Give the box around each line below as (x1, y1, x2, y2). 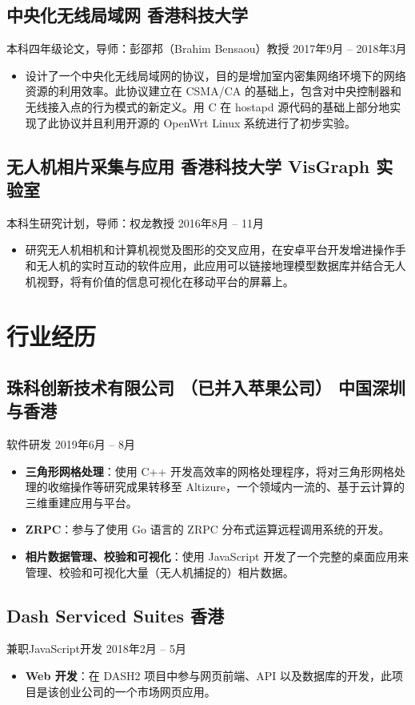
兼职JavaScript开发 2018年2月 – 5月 (6, 640, 187, 657)
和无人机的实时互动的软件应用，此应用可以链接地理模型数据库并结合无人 (25, 256, 406, 273)
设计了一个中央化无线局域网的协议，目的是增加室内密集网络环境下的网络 (25, 66, 406, 83)
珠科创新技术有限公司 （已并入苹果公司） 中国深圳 (6, 374, 406, 399)
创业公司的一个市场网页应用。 (58, 683, 216, 699)
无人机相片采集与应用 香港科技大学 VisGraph (6, 153, 370, 178)
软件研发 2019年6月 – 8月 (6, 436, 135, 453)
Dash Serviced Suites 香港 (6, 602, 224, 627)
